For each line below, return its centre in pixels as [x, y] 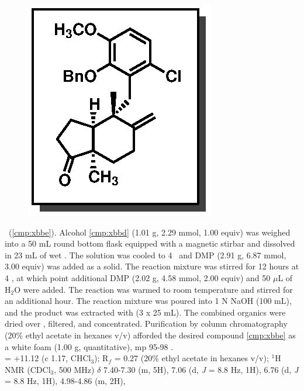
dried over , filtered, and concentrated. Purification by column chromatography [146, 323]
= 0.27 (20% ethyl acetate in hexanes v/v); [191, 358]
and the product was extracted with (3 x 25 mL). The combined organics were [145, 312]
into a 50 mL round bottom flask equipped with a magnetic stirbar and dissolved [150, 243]
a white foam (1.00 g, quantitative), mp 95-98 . [89, 346]
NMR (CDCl [28, 369]
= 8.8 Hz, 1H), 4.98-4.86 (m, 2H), [65, 381]
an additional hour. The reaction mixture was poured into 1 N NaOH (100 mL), [148, 301]
